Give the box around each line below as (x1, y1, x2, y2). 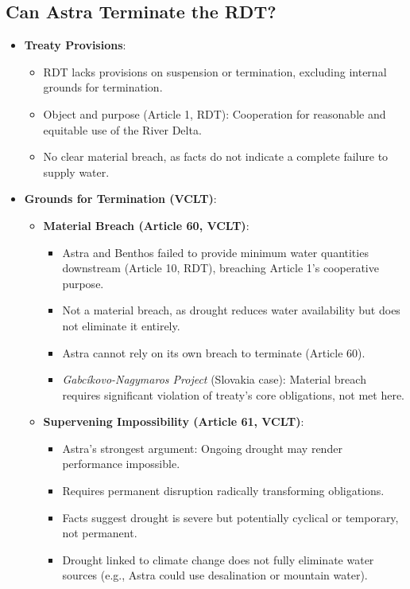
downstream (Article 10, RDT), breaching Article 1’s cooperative (62, 259, 379, 276)
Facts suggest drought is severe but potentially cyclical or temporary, (62, 509, 399, 525)
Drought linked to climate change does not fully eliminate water (62, 551, 374, 568)
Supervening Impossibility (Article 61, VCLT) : (43, 413, 304, 430)
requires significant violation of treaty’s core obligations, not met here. (62, 386, 405, 403)
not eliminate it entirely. (62, 317, 180, 334)
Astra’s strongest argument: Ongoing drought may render (62, 439, 342, 456)
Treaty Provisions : (24, 37, 126, 53)
